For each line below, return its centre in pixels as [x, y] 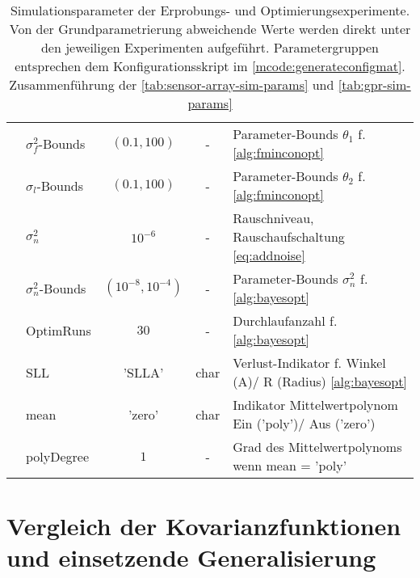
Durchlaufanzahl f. [285, 321]
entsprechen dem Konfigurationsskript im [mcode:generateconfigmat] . [210, 66]
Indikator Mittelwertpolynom [315, 405]
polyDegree [58, 456]
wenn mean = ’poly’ [290, 465]
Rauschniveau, [273, 218]
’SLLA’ [143, 372]
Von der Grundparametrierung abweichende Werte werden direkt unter [210, 29]
